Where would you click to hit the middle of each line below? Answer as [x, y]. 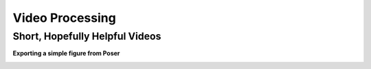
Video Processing [64, 18]
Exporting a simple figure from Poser [66, 53]
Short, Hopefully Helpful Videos [87, 36]
